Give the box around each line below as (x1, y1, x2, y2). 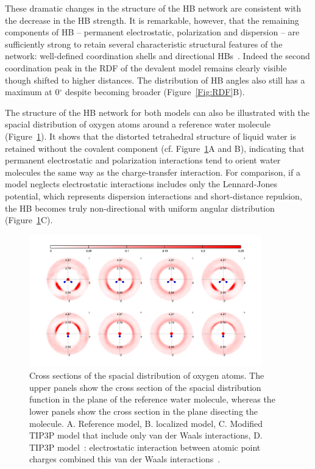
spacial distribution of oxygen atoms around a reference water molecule (5, 118, 271, 131)
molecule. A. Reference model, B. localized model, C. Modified (29, 417, 263, 429)
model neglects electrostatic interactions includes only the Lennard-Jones (5, 177, 277, 190)
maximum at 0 (5, 85, 60, 98)
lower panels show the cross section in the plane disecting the (29, 404, 258, 417)
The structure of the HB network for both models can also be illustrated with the (5, 106, 310, 118)
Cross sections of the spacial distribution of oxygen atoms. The (29, 369, 264, 382)
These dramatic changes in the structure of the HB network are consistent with (5, 2, 302, 14)
